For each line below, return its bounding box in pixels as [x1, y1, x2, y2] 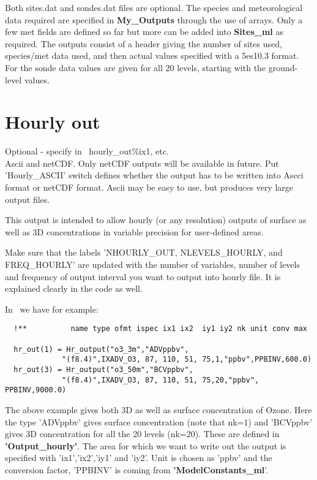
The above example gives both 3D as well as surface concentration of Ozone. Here [5, 403, 312, 416]
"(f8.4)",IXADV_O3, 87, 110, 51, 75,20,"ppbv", [62, 375, 259, 384]
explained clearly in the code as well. [5, 282, 143, 295]
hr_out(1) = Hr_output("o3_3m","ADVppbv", [13, 345, 189, 354]
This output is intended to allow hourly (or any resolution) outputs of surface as [5, 213, 307, 226]
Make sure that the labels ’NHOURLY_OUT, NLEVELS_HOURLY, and [5, 246, 283, 259]
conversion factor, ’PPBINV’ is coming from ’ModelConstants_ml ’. [5, 463, 269, 476]
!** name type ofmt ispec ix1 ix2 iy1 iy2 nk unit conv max [13, 324, 307, 333]
